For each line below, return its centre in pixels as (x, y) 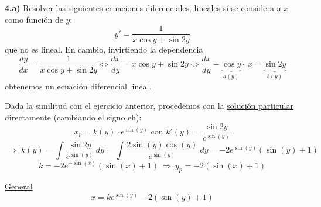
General (19, 186)
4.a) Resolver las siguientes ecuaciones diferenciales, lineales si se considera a (143, 8)
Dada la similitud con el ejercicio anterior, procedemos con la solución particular (149, 106)
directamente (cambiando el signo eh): (73, 117)
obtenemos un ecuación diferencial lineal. (78, 86)
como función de (34, 19)
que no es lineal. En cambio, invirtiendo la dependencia (104, 49)
